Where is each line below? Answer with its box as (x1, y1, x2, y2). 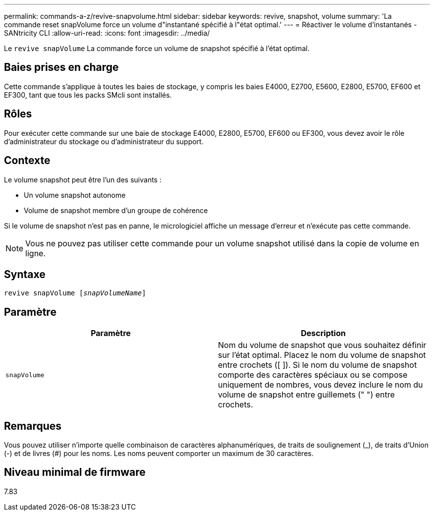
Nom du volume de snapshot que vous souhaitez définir (218, 340, 427, 350)
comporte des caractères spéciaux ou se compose (218, 370, 408, 380)
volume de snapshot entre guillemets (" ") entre (218, 390, 395, 400)
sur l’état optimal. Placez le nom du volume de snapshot (218, 350, 426, 360)
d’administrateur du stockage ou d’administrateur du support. (4, 137, 204, 146)
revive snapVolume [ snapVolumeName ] (4, 289, 146, 297)
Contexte (4, 154, 51, 167)
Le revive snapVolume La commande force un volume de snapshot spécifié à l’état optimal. (4, 44, 310, 53)
